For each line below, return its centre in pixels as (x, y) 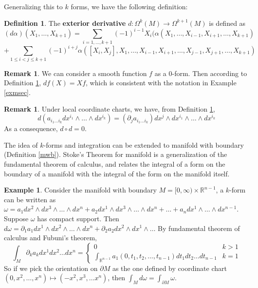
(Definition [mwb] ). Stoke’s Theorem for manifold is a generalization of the (116, 154)
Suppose (16, 218)
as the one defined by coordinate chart (169, 268)
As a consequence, (31, 128)
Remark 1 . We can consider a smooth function (75, 73)
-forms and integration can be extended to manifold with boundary (144, 144)
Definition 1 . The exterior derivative (65, 23)
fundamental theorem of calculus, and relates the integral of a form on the (115, 164)
